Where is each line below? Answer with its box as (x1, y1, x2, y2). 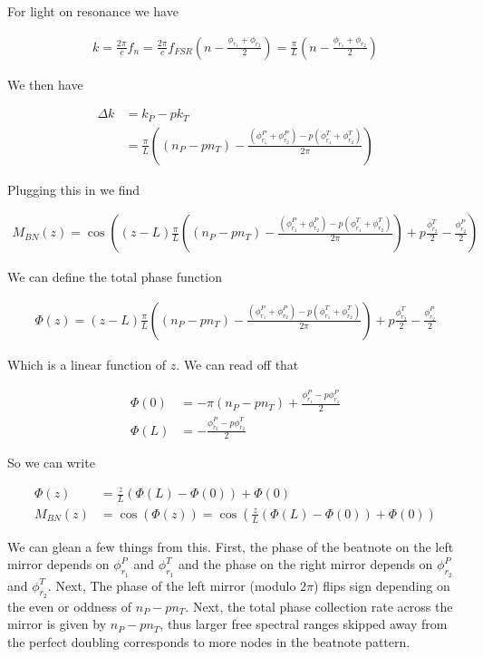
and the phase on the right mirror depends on (179, 555, 433, 574)
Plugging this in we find (7, 179, 140, 198)
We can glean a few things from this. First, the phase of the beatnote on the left (7, 536, 454, 556)
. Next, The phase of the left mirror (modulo (47, 575, 296, 594)
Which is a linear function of (7, 354, 167, 373)
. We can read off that (176, 354, 299, 373)
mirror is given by (7, 614, 107, 633)
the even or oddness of (7, 596, 132, 615)
